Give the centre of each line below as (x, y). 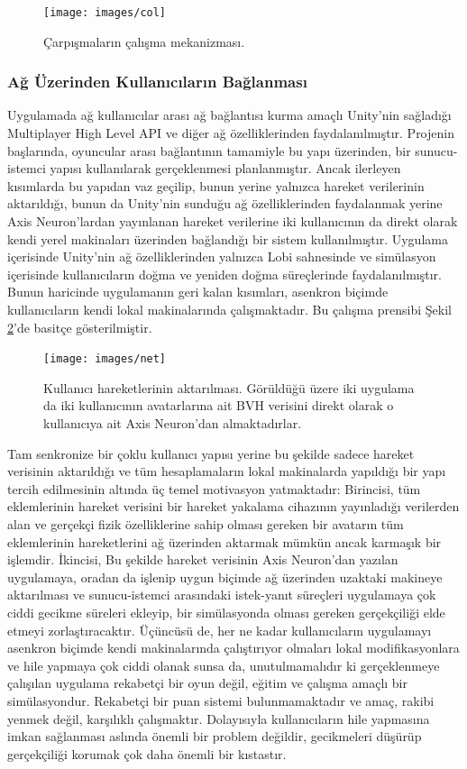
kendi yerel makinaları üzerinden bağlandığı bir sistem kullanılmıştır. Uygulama (228, 238)
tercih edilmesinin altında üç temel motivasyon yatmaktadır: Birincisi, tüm (214, 488)
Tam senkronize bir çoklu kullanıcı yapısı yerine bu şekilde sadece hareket (211, 453)
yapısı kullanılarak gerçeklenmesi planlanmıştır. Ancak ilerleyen (225, 168)
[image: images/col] (105, 13)
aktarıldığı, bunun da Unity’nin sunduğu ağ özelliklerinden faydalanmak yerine (225, 203)
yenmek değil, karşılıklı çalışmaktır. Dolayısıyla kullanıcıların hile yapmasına (219, 718)
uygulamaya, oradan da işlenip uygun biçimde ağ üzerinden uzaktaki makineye (225, 577)
